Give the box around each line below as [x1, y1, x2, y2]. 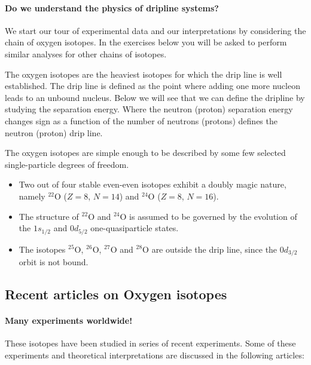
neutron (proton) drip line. [5, 126, 103, 139]
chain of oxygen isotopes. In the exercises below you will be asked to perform [5, 36, 287, 48]
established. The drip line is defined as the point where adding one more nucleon [5, 79, 300, 92]
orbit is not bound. [19, 256, 89, 268]
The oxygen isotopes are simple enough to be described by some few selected [5, 146, 286, 159]
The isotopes [19, 243, 66, 255]
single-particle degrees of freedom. [5, 158, 129, 170]
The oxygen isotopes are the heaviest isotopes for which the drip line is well [5, 68, 282, 80]
